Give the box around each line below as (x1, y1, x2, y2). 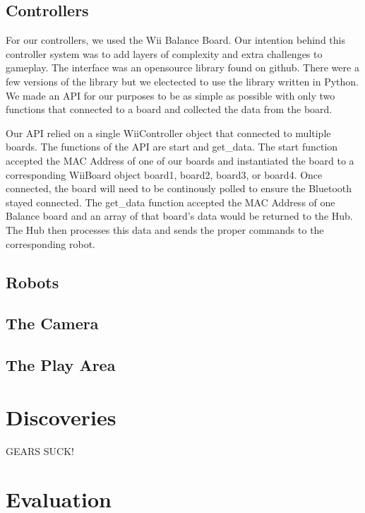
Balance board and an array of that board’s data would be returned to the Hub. (6, 208, 353, 223)
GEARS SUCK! (6, 443, 74, 458)
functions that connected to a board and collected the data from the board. (6, 102, 333, 117)
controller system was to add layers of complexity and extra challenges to (6, 46, 323, 61)
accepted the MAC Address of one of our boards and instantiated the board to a (6, 153, 354, 167)
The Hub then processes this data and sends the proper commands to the (6, 222, 324, 237)
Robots (6, 271, 59, 293)
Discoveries (6, 402, 116, 431)
